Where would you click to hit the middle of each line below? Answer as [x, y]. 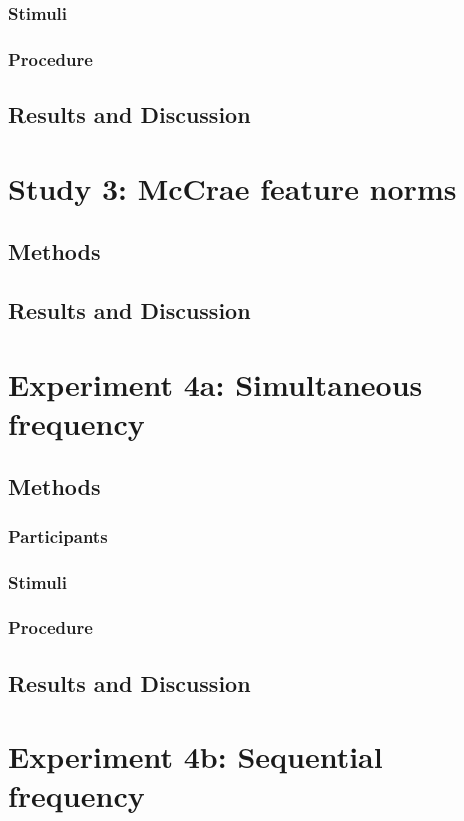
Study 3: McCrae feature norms [232, 187]
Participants [58, 535]
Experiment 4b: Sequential [195, 756]
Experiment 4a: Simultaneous [215, 383]
